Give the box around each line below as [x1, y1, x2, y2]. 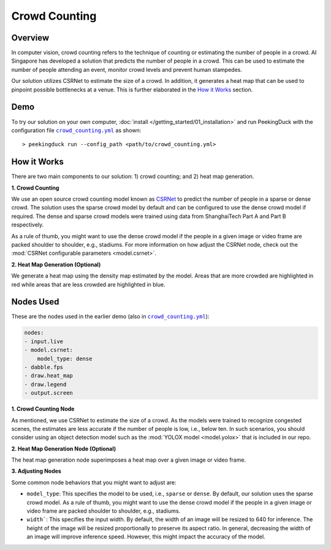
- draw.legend [24, 381, 67, 388]
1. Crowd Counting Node [11, 405, 75, 412]
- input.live [24, 338, 64, 345]
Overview [11, 33, 50, 43]
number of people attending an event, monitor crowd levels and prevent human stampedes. [11, 66, 242, 73]
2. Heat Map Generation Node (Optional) [11, 445, 116, 452]
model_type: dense [37, 355, 93, 362]
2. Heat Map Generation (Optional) [11, 261, 101, 268]
